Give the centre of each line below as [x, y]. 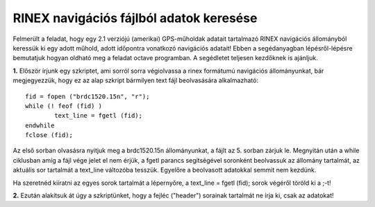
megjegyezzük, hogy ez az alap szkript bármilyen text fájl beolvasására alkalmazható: [135, 80]
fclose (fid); [49, 135]
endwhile [40, 125]
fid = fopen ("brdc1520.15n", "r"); [87, 96]
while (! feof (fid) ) [64, 106]
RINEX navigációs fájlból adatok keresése [135, 18]
